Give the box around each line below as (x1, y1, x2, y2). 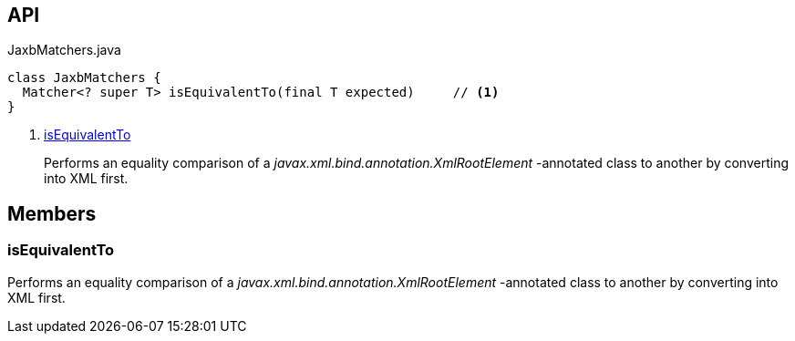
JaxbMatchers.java (7, 42, 121, 58)
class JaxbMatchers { (7, 70, 161, 86)
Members (7, 201, 97, 225)
